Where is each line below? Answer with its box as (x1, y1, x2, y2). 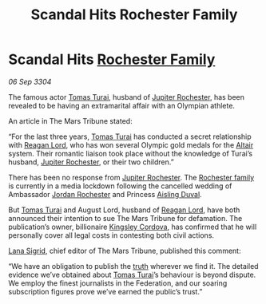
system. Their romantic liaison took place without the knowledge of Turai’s (8, 148, 253, 158)
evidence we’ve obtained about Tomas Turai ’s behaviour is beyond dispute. (8, 270, 256, 279)
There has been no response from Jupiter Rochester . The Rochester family (8, 172, 255, 182)
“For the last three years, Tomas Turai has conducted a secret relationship (8, 132, 252, 141)
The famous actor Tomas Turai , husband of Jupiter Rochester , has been (8, 92, 245, 101)
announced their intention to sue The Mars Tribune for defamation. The (8, 213, 243, 223)
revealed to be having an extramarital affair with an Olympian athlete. (8, 101, 236, 110)
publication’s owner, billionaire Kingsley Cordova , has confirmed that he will (8, 222, 257, 231)
